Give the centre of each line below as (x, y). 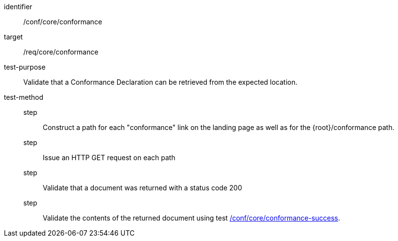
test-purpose (25, 67)
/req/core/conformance (61, 52)
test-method (24, 97)
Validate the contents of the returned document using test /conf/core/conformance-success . (191, 218)
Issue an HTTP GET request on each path (109, 158)
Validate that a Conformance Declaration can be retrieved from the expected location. (161, 82)
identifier (18, 7)
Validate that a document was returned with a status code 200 (142, 188)
